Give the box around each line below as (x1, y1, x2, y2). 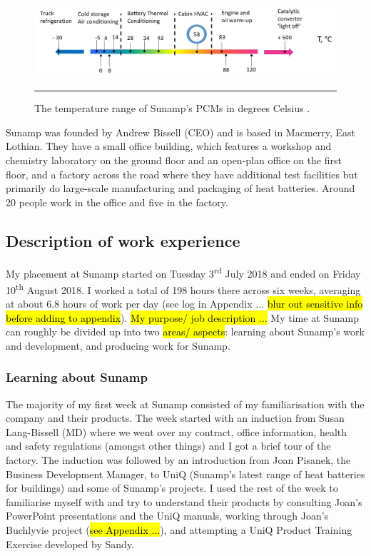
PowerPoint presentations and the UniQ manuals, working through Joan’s (6, 508, 329, 523)
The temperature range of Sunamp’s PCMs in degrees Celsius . (34, 101, 310, 116)
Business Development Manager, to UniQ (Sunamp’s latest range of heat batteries (6, 466, 365, 481)
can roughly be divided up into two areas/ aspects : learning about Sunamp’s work (6, 324, 365, 339)
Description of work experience (6, 229, 240, 251)
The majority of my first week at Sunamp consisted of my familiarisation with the (6, 396, 365, 411)
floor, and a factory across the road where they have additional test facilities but (6, 166, 358, 181)
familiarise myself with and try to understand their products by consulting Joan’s (6, 494, 362, 509)
